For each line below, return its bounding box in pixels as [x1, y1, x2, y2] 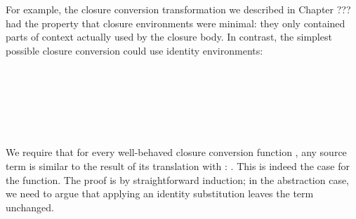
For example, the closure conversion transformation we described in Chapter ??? [6, 2, 351, 16]
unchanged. [6, 199, 54, 214]
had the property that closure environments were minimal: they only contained [6, 15, 345, 30]
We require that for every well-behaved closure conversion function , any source [6, 145, 347, 160]
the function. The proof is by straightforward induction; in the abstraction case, [6, 172, 350, 187]
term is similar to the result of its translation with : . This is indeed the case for [6, 158, 350, 173]
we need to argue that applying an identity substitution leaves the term [6, 186, 314, 201]
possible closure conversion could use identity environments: [6, 43, 263, 57]
